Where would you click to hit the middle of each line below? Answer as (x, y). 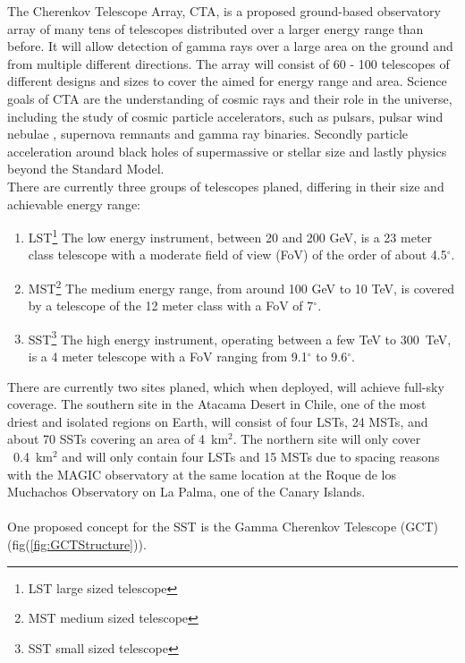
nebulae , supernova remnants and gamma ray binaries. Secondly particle (208, 134)
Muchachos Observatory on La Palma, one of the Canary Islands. (186, 492)
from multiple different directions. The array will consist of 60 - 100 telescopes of (228, 63)
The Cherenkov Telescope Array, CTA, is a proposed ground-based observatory (224, 11)
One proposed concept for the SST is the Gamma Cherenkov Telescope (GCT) (223, 527)
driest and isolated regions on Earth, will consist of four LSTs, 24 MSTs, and (218, 421)
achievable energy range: (74, 204)
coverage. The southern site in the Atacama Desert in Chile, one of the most (217, 404)
